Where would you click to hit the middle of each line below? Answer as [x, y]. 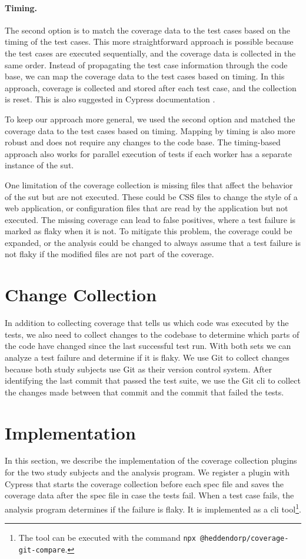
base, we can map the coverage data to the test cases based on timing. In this [145, 76]
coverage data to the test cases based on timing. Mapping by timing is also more [150, 130]
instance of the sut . [39, 165]
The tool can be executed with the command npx [107, 538]
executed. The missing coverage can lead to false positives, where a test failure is [150, 219]
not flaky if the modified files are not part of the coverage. [109, 254]
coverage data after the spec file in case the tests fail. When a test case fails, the [149, 495]
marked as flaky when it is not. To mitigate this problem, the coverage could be [149, 231]
